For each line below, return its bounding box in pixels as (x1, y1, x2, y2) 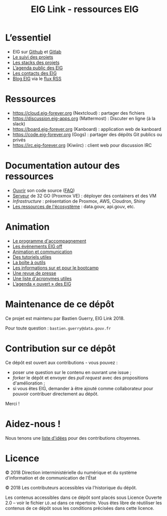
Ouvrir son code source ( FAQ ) (12, 187, 75, 193)
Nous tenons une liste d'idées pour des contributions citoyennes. (5, 435, 141, 441)
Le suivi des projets (12, 54, 53, 60)
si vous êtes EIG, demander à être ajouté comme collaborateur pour (12, 385, 153, 391)
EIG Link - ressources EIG (31, 4, 139, 15)
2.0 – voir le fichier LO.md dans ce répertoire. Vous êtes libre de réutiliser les (5, 499, 162, 506)
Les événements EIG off (12, 243, 63, 249)
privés (12, 136, 26, 143)
